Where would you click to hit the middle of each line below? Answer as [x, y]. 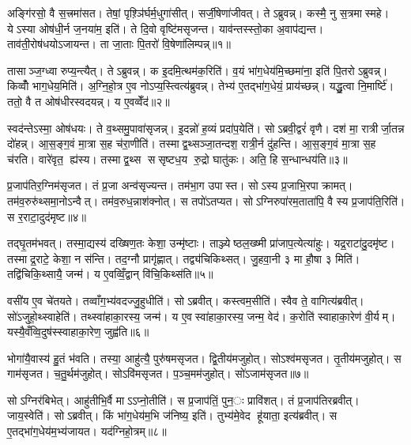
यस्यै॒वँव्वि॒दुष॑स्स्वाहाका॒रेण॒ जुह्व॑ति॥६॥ [78, 332]
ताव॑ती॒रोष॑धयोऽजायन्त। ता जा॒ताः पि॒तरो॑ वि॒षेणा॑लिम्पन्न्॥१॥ [119, 44]
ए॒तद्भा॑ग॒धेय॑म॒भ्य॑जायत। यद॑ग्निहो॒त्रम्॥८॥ [87, 431]
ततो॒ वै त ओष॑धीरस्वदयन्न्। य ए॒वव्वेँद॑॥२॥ [89, 101]
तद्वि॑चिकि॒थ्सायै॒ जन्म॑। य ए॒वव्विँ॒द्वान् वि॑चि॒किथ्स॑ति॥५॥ [110, 274]
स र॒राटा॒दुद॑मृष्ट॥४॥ [47, 216]
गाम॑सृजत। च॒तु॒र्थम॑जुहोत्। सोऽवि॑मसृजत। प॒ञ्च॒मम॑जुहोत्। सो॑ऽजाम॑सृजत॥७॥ [158, 373]
